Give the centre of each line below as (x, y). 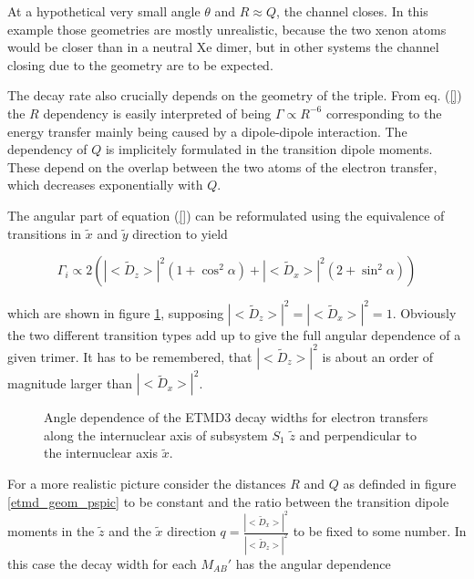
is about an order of (378, 356)
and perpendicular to (358, 434)
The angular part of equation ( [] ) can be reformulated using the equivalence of (226, 215)
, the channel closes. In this (352, 11)
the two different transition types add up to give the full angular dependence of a (234, 334)
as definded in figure (400, 483)
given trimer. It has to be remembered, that (130, 356)
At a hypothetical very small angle (104, 11)
